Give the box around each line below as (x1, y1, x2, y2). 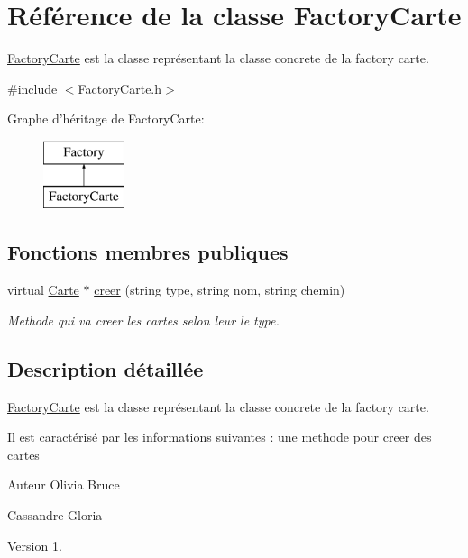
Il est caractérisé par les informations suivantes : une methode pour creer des (7, 427, 432, 446)
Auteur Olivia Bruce (7, 475, 120, 494)
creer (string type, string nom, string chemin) (94, 280, 345, 299)
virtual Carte (7, 280, 79, 299)
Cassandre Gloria (7, 506, 103, 525)
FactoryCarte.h (78, 78, 162, 97)
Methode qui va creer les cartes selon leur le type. (7, 310, 280, 329)
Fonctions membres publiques (7, 238, 289, 266)
